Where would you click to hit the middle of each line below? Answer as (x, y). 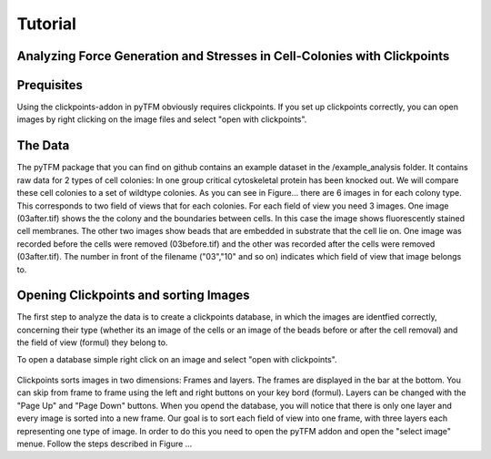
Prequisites (50, 85)
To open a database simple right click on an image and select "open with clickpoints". (177, 359)
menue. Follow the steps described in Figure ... (105, 444)
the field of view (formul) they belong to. (92, 342)
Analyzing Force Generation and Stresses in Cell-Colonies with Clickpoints (233, 56)
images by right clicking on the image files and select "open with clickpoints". (162, 119)
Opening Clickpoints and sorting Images (133, 296)
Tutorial (47, 24)
